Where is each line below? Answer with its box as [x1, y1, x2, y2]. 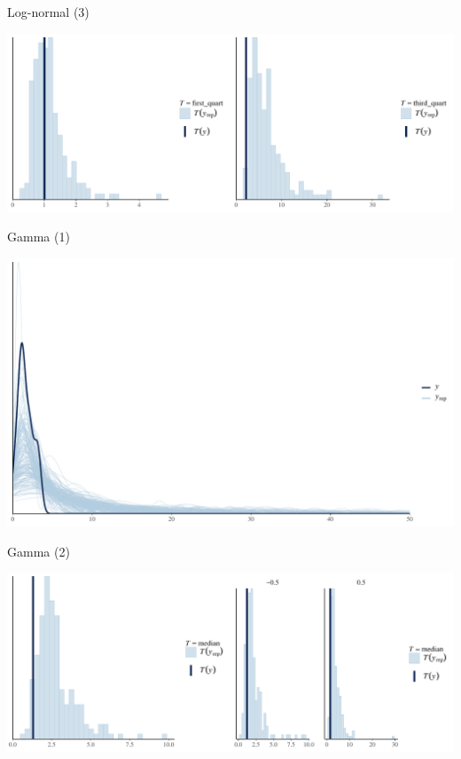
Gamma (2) [7, 542, 70, 560]
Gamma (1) [7, 227, 70, 246]
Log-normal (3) [7, 3, 90, 20]
